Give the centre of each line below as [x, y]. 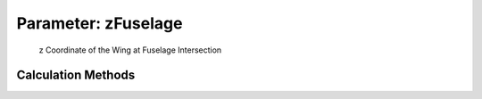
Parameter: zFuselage [100, 23]
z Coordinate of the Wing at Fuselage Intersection [130, 50]
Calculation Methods [76, 75]
